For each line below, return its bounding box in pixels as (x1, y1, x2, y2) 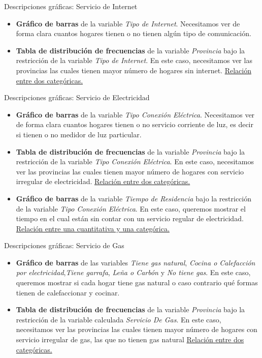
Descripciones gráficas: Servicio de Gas (4, 240, 124, 251)
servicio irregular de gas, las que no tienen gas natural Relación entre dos (16, 334, 244, 345)
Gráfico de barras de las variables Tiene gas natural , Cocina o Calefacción (16, 257, 255, 267)
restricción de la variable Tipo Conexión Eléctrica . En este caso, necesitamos (16, 156, 254, 167)
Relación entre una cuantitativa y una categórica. (16, 223, 170, 233)
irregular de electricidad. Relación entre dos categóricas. (16, 176, 190, 187)
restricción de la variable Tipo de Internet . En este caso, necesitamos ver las (16, 55, 252, 66)
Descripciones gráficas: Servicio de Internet (4, 1, 138, 11)
